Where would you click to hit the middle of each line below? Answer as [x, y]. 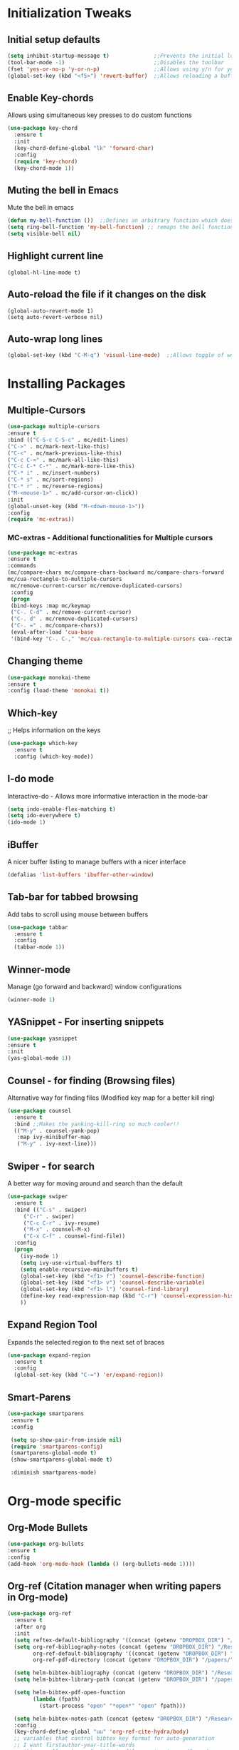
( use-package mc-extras [43, 552]
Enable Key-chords [51, 98]
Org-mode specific [65, 1501]
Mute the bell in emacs [41, 208]
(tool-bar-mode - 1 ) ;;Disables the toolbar [116, 62]
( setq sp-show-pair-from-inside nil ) [66, 1440]
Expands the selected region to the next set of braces [86, 1342]
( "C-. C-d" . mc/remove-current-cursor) [71, 612]
